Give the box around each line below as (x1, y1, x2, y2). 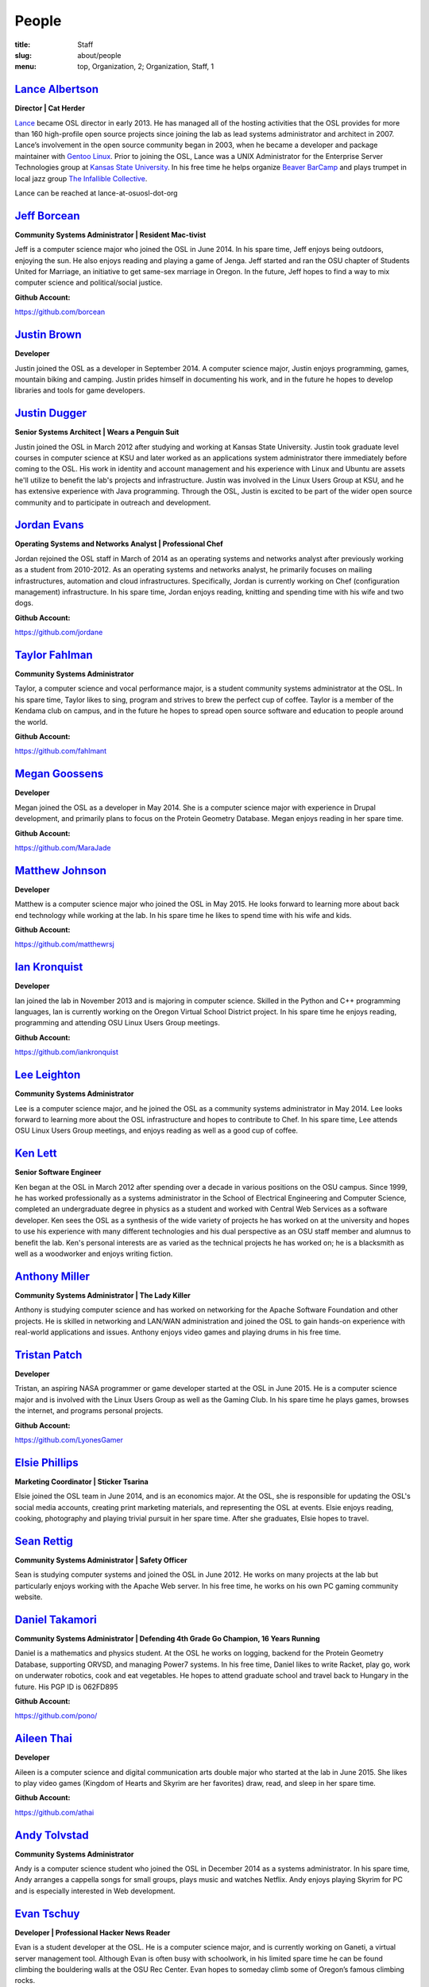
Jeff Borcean (14, 209, 80, 223)
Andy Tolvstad (14, 1828, 89, 1842)
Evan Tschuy (14, 1907, 80, 1920)
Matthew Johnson (14, 863, 107, 877)
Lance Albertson (14, 83, 99, 96)
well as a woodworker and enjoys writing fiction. (14, 1249, 173, 1258)
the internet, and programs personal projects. (14, 1406, 164, 1416)
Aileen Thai (14, 1732, 73, 1745)
